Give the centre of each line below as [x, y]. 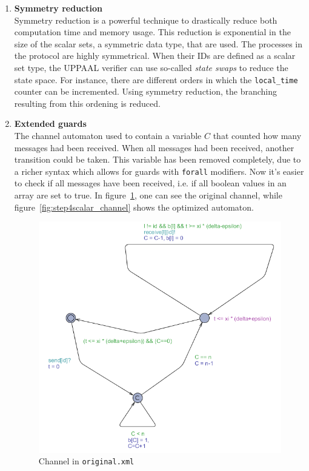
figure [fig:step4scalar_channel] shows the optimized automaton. [134, 207]
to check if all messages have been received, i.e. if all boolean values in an [150, 183]
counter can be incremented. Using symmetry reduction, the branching [145, 91]
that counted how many [257, 135]
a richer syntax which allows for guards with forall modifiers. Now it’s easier [159, 171]
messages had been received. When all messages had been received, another [154, 147]
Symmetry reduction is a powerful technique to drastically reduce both [146, 20]
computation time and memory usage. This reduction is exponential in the [152, 32]
